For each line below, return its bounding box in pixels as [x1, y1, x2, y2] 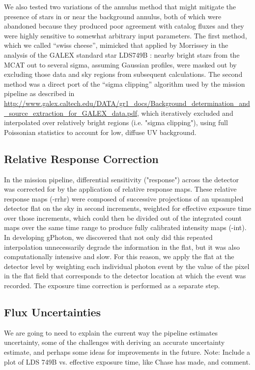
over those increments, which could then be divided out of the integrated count [4, 212, 242, 223]
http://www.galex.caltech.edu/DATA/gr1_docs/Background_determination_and [4, 98, 250, 108]
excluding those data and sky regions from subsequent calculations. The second [4, 69, 243, 79]
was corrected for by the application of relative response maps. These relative [4, 184, 237, 194]
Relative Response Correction [4, 151, 159, 166]
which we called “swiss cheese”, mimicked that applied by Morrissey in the [4, 40, 228, 50]
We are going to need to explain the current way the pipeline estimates [4, 327, 218, 337]
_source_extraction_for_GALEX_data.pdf [4, 107, 138, 118]
